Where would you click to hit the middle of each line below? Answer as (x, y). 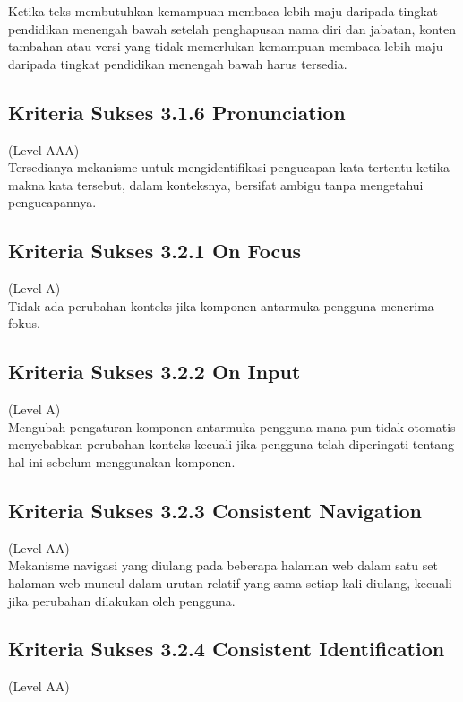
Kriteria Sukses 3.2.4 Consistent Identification (227, 649)
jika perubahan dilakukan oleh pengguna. (122, 600)
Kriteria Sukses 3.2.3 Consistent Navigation (215, 510)
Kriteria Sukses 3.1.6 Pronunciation (177, 112)
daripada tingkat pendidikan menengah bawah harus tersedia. (178, 63)
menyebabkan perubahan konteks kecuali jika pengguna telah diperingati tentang (231, 444)
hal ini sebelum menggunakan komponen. (122, 461)
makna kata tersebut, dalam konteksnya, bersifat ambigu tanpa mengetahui (216, 184)
